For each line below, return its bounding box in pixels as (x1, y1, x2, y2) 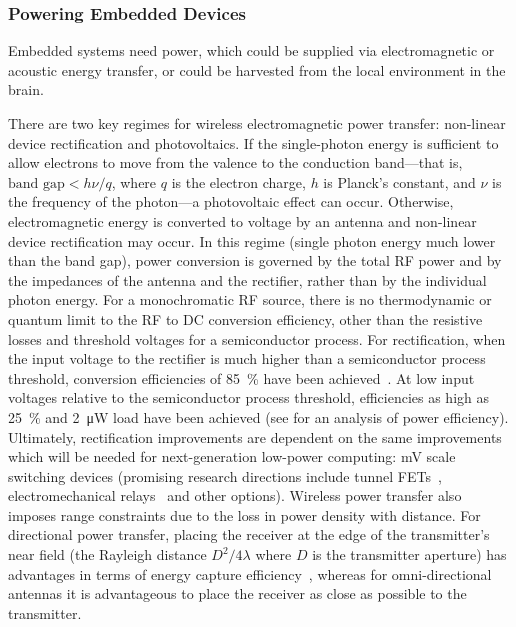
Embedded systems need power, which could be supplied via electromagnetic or (8, 40, 495, 61)
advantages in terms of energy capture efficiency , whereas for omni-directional (8, 563, 492, 584)
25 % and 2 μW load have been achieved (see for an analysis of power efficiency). (8, 406, 509, 427)
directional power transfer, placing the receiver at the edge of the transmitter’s (8, 524, 490, 545)
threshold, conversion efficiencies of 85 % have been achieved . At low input (8, 367, 475, 388)
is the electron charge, (171, 171, 306, 192)
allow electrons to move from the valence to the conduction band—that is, (8, 152, 463, 173)
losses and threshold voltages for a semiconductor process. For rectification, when (8, 328, 506, 349)
